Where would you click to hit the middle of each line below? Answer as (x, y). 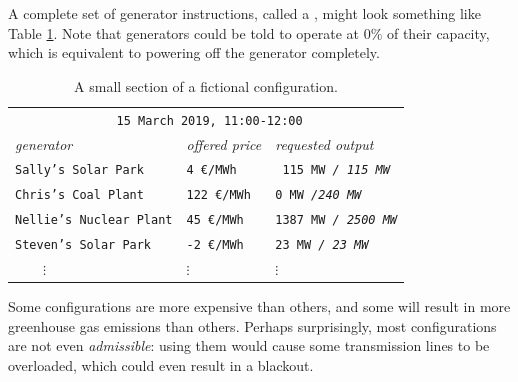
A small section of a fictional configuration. (206, 85)
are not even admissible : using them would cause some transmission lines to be (249, 345)
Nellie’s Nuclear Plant (94, 220)
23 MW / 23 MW (322, 245)
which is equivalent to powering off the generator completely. (194, 52)
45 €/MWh (215, 220)
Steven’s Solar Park (83, 245)
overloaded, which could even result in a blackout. (161, 364)
